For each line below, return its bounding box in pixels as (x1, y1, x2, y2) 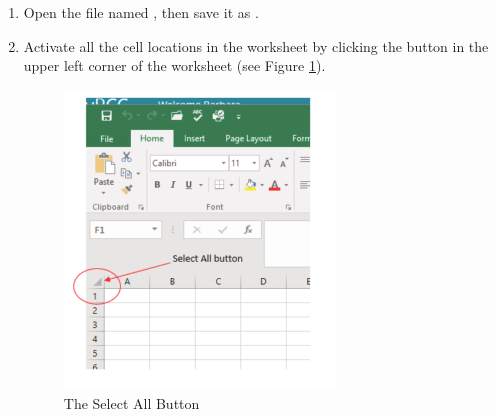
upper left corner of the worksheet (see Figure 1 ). (23, 55, 326, 76)
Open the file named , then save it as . (23, 2, 259, 22)
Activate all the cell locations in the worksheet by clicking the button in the (23, 35, 489, 56)
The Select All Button (63, 393, 200, 414)
